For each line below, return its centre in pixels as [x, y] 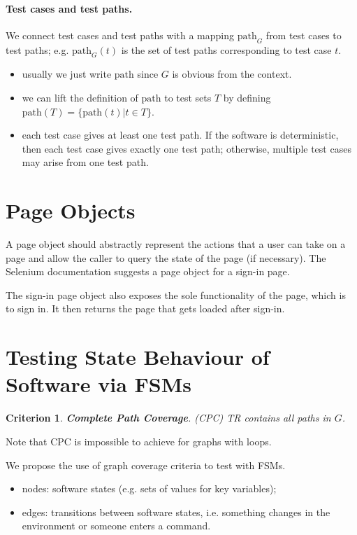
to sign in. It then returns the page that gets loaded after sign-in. [145, 308]
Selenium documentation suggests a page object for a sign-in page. [148, 271]
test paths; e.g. [37, 49]
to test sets [188, 97]
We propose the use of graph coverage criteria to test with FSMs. [146, 465]
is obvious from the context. [232, 74]
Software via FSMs [99, 384]
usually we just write [67, 74]
